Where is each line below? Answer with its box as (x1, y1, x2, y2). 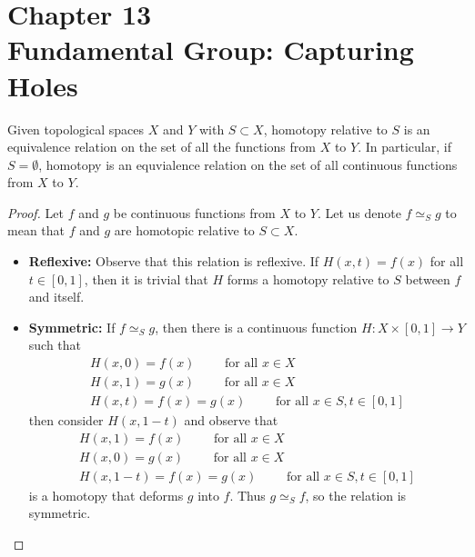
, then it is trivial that (84, 269, 208, 288)
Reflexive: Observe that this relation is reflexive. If (28, 252, 319, 271)
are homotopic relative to (114, 221, 255, 240)
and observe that (184, 411, 278, 430)
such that (28, 335, 82, 354)
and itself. (28, 287, 85, 306)
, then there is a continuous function (155, 317, 358, 336)
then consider (28, 411, 104, 430)
